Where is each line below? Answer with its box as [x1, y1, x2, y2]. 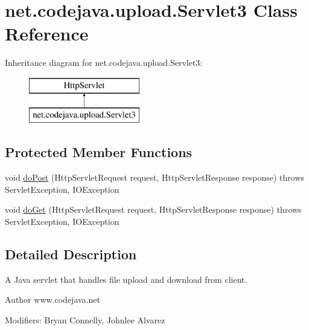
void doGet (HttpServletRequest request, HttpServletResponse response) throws [5, 203, 302, 216]
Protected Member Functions [5, 143, 193, 161]
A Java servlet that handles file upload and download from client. [5, 273, 247, 285]
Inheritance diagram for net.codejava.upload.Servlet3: [5, 56, 203, 69]
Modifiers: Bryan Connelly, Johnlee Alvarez [5, 314, 165, 326]
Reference [5, 21, 89, 46]
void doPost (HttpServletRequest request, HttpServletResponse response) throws [5, 171, 305, 184]
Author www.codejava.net [5, 293, 100, 306]
